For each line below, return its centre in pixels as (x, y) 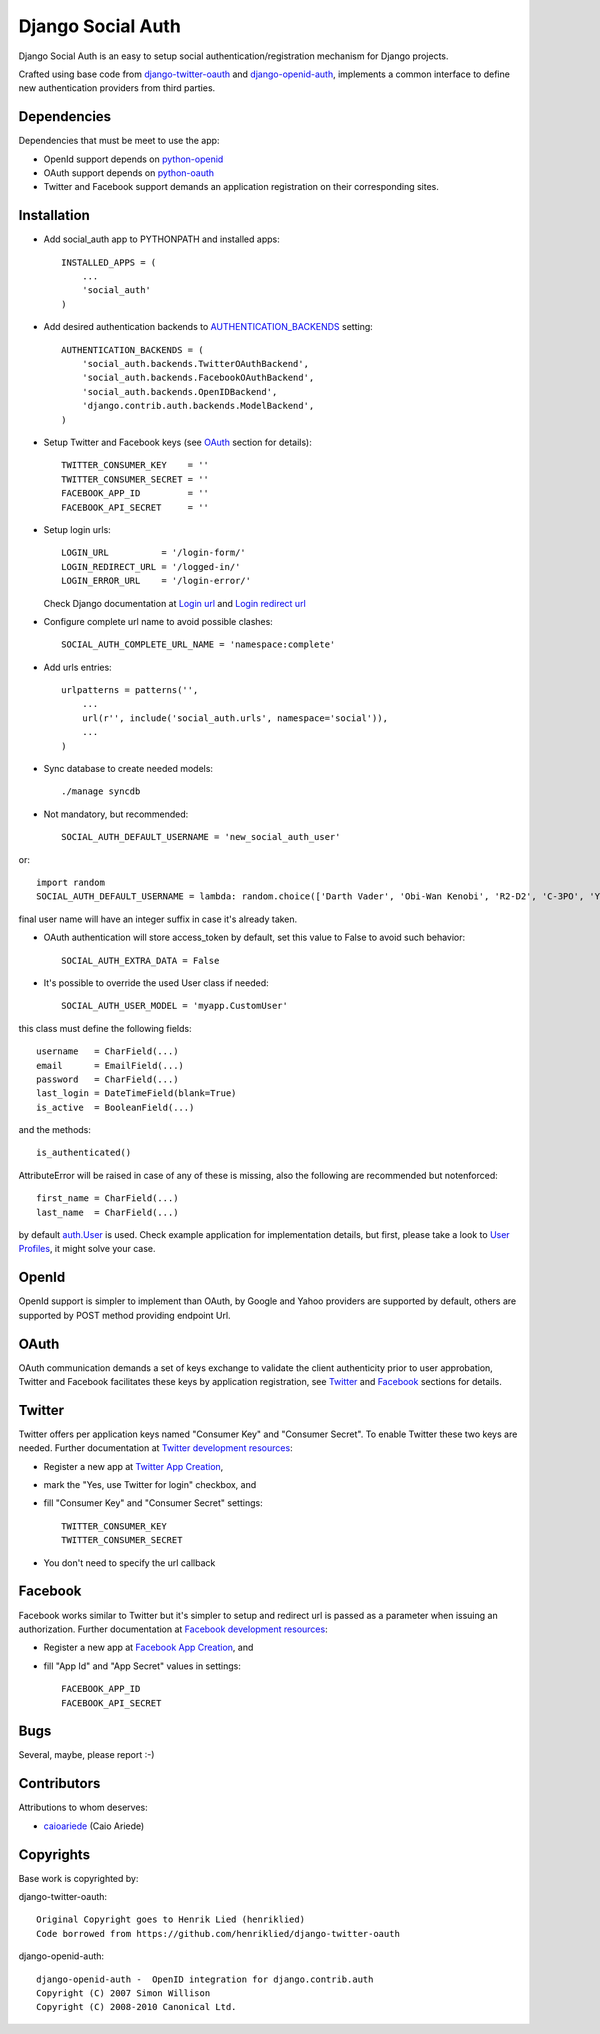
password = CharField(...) (107, 1079)
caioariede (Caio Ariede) (94, 1826)
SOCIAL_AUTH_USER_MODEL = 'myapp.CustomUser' (175, 1006)
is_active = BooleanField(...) (115, 1107)
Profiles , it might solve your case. (87, 1249)
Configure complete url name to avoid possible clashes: (158, 621)
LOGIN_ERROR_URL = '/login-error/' (156, 581)
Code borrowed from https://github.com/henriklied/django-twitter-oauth (218, 1933)
